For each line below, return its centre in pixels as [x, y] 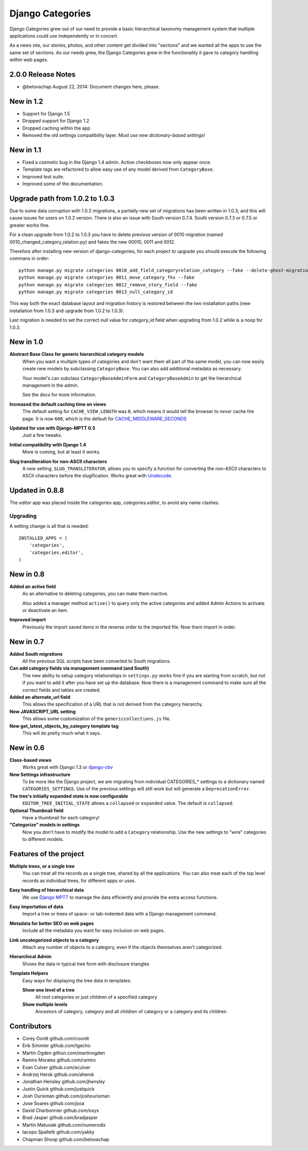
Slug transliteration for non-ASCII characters [58, 461]
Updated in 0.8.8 [37, 490]
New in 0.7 [27, 642]
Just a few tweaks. [42, 435]
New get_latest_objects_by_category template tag [64, 726]
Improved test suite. [43, 176]
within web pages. [29, 60]
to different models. [43, 839]
